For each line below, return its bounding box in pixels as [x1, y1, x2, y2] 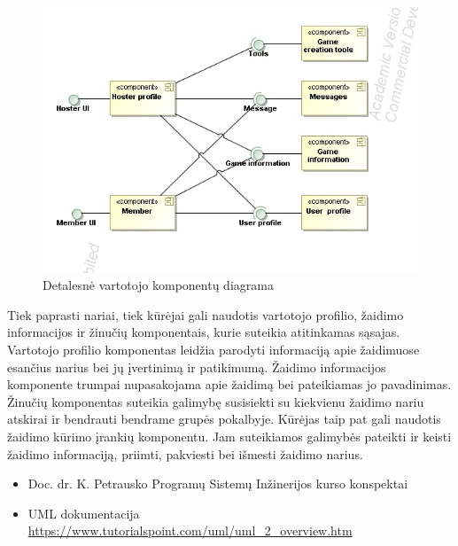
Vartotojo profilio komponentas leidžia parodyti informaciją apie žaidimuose [7, 339, 420, 358]
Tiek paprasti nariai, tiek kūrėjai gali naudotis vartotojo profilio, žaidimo [7, 305, 404, 324]
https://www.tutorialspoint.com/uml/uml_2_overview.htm [27, 521, 353, 540]
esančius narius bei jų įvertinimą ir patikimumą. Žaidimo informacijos [7, 357, 386, 376]
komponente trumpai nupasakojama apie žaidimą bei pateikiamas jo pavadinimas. [7, 375, 452, 394]
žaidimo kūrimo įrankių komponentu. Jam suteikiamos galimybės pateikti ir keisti [7, 426, 452, 445]
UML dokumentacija [27, 503, 140, 522]
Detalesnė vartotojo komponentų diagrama [43, 276, 274, 294]
